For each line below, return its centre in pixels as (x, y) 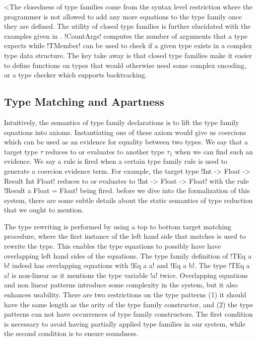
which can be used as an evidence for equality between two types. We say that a (126, 142)
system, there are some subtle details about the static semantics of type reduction (128, 200)
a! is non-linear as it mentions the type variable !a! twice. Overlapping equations (126, 275)
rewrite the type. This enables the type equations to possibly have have (113, 246)
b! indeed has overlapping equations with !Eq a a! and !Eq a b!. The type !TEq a (127, 265)
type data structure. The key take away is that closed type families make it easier (128, 55)
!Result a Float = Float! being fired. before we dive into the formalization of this (127, 190)
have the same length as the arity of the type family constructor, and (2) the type (128, 304)
